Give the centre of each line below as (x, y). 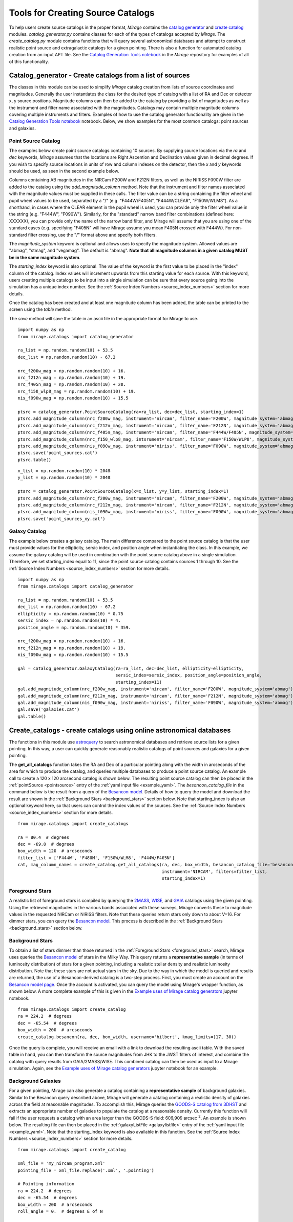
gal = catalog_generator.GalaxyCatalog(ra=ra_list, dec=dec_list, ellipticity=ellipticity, (131, 668)
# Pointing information (46, 1184)
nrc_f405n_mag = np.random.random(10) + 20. (72, 384)
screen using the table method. (41, 309)
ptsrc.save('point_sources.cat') (58, 453)
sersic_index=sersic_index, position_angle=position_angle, (189, 675)
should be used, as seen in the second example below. (64, 171)
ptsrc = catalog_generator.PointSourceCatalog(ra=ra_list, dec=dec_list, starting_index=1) (131, 412)
